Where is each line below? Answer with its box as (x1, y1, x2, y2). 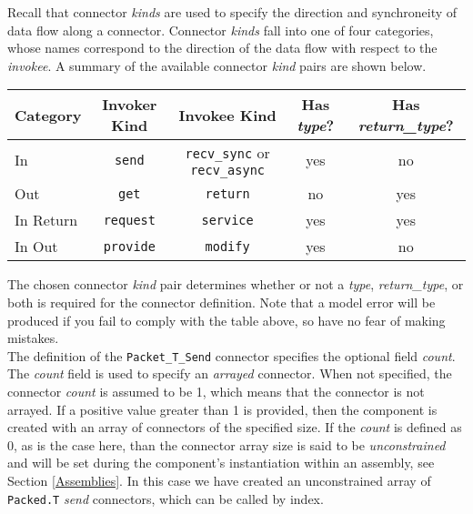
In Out (15, 236, 58, 257)
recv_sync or (185, 142, 270, 164)
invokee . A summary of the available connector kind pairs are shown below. (7, 55, 427, 75)
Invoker (102, 94, 157, 116)
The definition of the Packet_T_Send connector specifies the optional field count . (7, 346, 456, 365)
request (103, 212, 156, 227)
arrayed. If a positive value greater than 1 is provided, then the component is (7, 399, 438, 418)
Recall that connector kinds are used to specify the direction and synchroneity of (7, 3, 458, 21)
